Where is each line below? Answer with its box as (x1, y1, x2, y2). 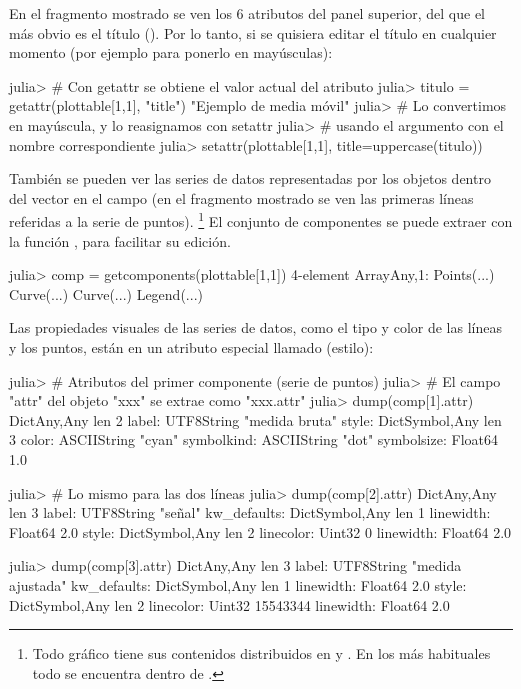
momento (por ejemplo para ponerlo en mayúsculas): (9, 42, 333, 63)
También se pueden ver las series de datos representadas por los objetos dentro (9, 168, 491, 189)
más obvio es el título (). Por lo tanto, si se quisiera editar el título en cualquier (9, 22, 497, 43)
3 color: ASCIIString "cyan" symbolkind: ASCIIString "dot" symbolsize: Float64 (9, 429, 498, 450)
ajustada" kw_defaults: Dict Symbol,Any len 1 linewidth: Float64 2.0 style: (9, 574, 467, 595)
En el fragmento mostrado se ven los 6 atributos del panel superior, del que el (9, 3, 485, 23)
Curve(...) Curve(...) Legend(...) (9, 283, 203, 304)
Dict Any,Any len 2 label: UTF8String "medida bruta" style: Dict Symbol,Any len (9, 409, 502, 430)
